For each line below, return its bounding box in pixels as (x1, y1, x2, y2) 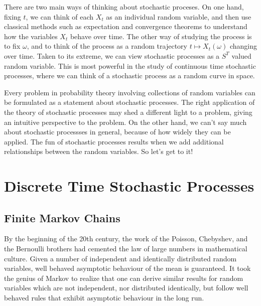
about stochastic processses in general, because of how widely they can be (4, 126, 231, 137)
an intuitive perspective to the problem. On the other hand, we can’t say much (4, 116, 247, 127)
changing (229, 41, 257, 51)
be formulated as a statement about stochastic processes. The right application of (4, 97, 255, 107)
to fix (4, 41, 21, 51)
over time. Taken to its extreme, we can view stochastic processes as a (4, 50, 220, 61)
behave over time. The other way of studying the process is (70, 31, 252, 41)
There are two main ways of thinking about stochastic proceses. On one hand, (4, 2, 244, 12)
